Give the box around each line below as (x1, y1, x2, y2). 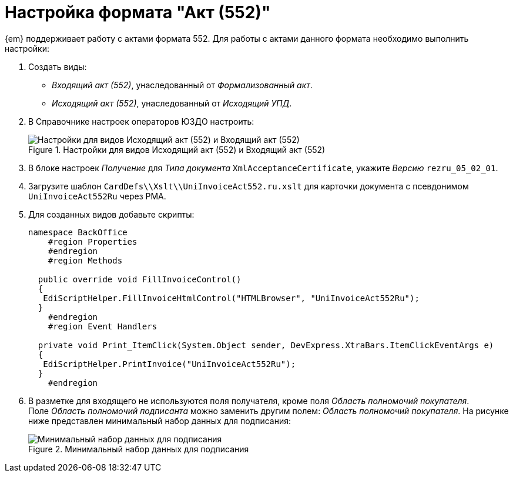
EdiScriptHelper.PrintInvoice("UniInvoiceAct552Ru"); (43, 359, 296, 369)
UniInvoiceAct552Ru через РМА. (28, 191, 166, 201)
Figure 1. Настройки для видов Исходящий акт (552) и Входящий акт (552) (28, 144, 326, 155)
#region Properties (48, 236, 138, 246)
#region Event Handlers (48, 321, 157, 331)
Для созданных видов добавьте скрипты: (28, 209, 195, 219)
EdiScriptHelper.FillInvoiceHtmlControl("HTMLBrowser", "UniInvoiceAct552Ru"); (43, 293, 420, 303)
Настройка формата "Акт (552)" (5, 2, 271, 22)
